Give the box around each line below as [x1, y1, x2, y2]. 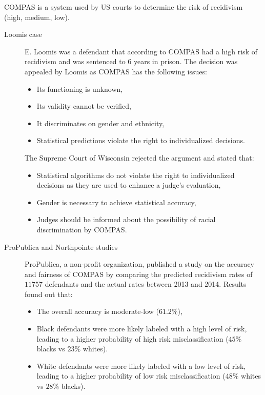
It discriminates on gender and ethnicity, [36, 117, 165, 128]
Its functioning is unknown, [36, 83, 123, 94]
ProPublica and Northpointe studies [4, 241, 118, 252]
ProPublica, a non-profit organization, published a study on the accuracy [25, 259, 254, 269]
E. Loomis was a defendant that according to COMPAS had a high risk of [25, 46, 257, 56]
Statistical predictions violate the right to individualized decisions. [36, 135, 245, 146]
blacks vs [36, 343, 65, 354]
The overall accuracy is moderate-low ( [36, 306, 159, 317]
